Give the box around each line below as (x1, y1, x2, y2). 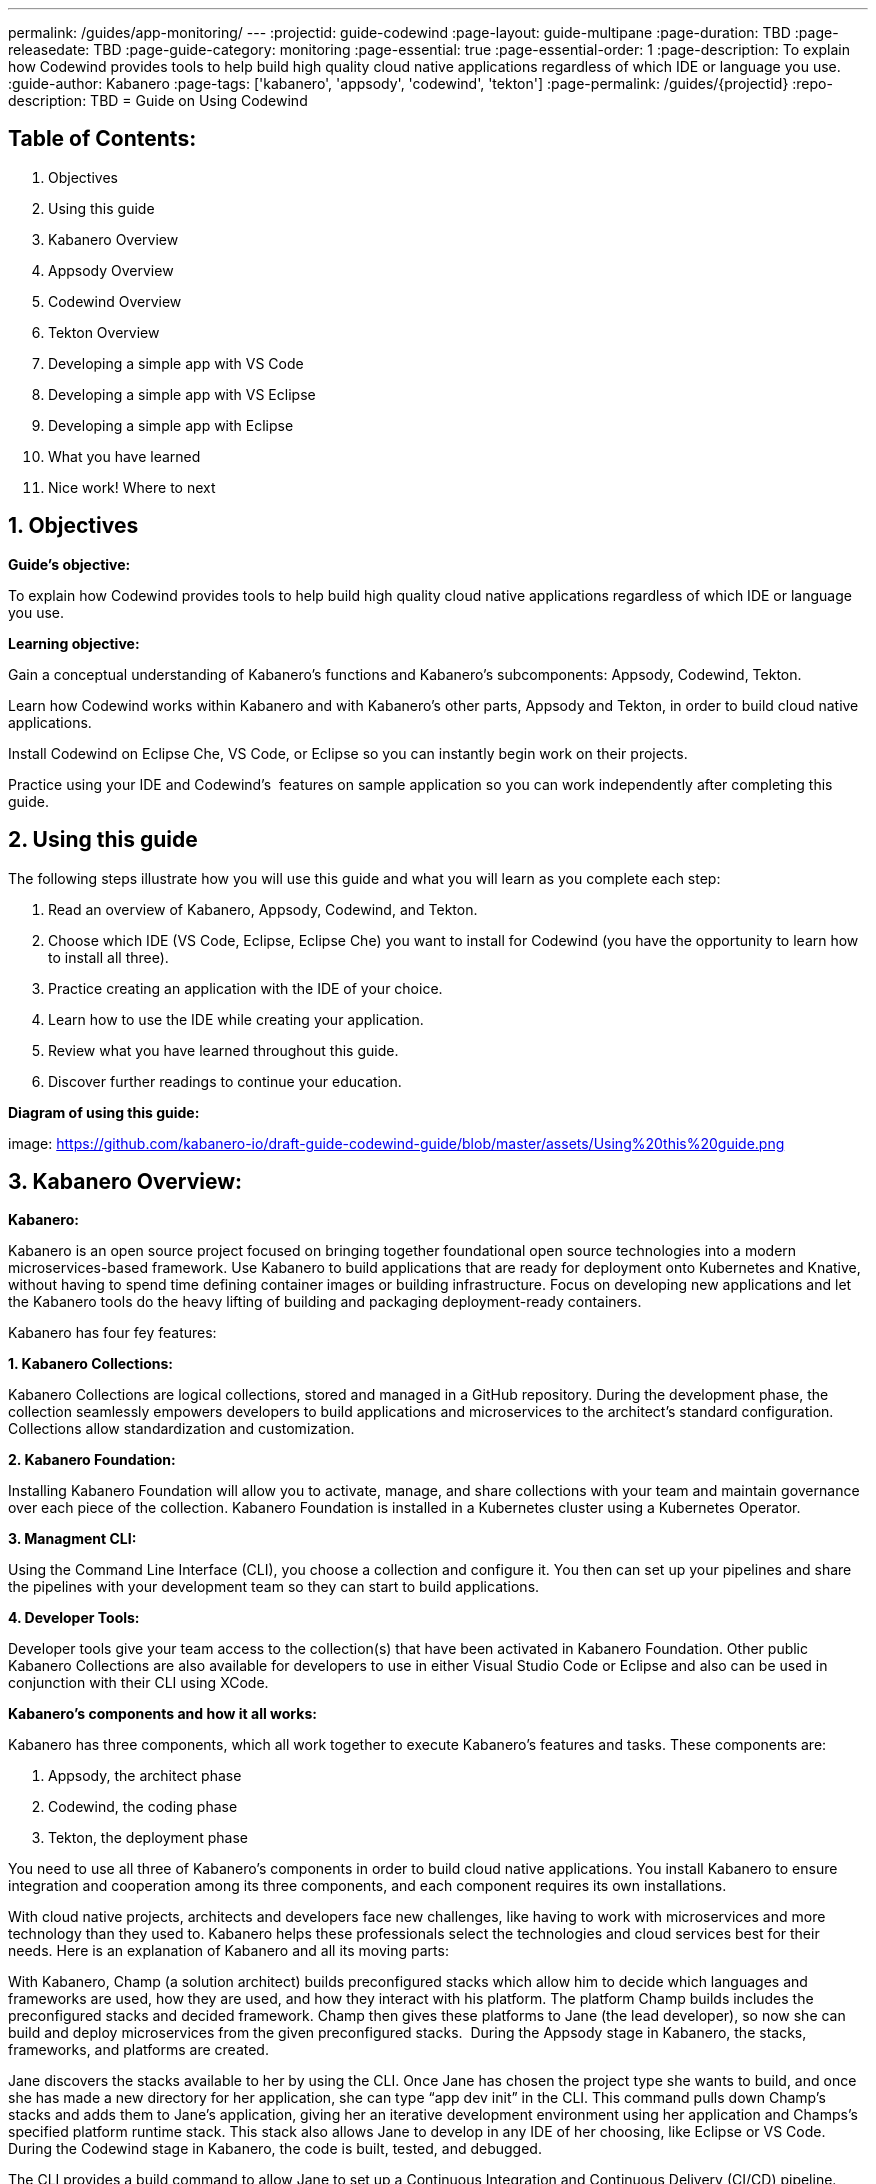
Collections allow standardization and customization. (8, 1420, 355, 1438)
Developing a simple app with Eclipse (48, 416, 294, 434)
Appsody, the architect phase (48, 1767, 242, 1785)
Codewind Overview (48, 292, 182, 310)
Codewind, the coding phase (48, 1798, 238, 1816)
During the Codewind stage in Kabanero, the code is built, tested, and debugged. (8, 2140, 542, 2158)
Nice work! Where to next (48, 478, 216, 496)
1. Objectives (8, 513, 139, 539)
